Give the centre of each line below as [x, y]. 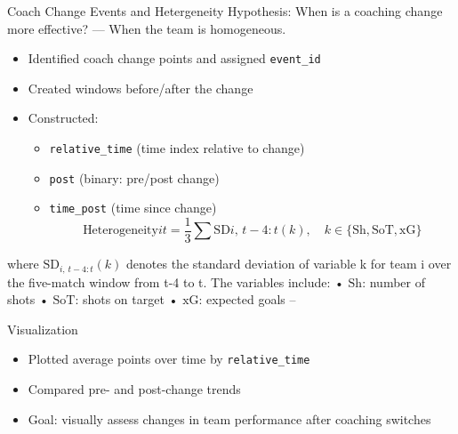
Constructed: [63, 118]
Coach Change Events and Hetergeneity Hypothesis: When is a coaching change [225, 11]
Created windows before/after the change [141, 88]
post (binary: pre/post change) [134, 177]
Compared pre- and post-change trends [134, 388]
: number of [394, 281]
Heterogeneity [121, 231]
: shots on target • [127, 299]
